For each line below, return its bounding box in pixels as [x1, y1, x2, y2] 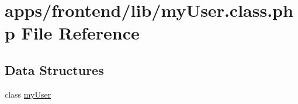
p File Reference [5, 21, 140, 45]
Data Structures [5, 60, 104, 78]
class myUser [5, 88, 51, 100]
